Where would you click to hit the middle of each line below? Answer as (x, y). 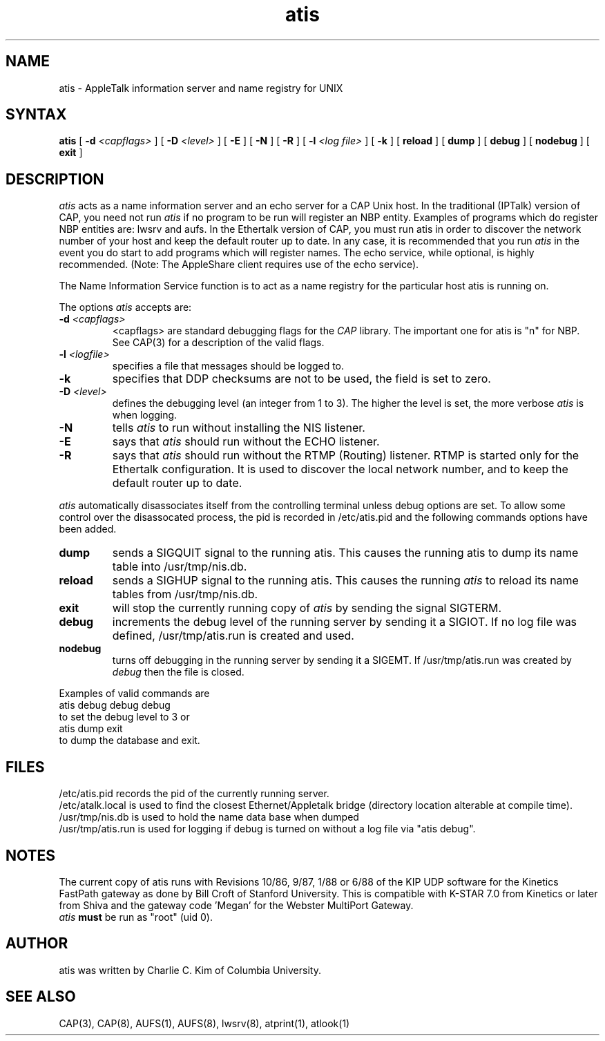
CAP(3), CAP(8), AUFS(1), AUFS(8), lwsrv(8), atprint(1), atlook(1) (204, 1023)
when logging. (145, 415)
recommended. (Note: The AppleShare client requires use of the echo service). (239, 265)
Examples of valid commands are (134, 694)
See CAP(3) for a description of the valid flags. (218, 343)
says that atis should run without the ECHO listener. (246, 442)
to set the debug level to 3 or (124, 717)
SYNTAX (36, 115)
